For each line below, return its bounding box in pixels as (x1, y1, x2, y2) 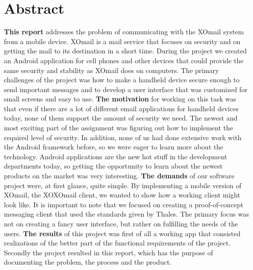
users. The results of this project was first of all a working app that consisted (4, 228, 241, 238)
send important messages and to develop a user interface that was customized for (4, 84, 248, 94)
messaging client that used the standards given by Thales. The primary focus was (4, 209, 249, 219)
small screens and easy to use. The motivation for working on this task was (4, 94, 236, 104)
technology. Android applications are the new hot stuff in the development (4, 151, 228, 161)
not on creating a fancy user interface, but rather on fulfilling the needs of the (4, 219, 238, 228)
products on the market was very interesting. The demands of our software (4, 171, 235, 181)
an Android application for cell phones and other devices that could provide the (4, 55, 244, 65)
